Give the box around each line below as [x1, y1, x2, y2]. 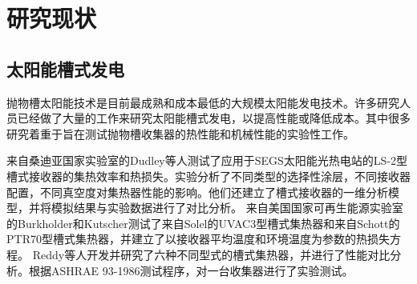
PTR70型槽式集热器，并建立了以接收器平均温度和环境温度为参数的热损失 [6, 230, 390, 247]
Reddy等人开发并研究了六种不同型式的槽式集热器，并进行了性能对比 [32, 246, 391, 262]
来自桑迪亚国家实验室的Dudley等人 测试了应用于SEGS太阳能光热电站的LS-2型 [6, 152, 408, 169]
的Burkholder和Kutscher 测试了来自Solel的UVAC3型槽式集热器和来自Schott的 [6, 214, 400, 231]
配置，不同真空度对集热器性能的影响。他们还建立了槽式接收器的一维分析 [6, 183, 388, 200]
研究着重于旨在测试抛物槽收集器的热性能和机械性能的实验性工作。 [6, 125, 354, 142]
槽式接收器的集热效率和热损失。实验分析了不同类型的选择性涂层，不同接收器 [6, 167, 411, 184]
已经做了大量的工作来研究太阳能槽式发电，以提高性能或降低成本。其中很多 [17, 110, 411, 126]
